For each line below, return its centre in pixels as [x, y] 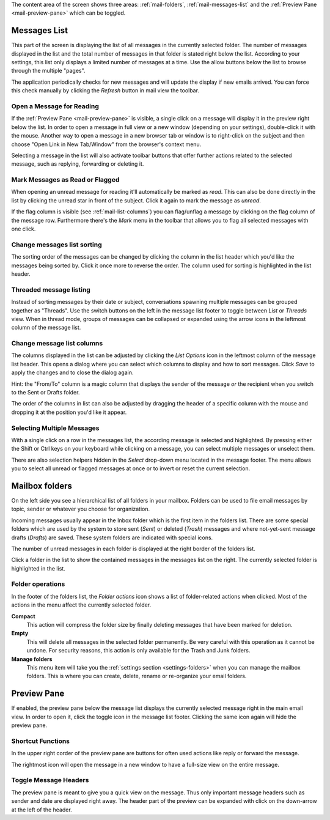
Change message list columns [57, 344]
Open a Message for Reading [55, 106]
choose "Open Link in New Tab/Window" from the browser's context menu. [106, 144]
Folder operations [38, 584]
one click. [24, 229]
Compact [24, 616]
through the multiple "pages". [48, 71]
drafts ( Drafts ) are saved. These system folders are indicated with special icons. [112, 537]
